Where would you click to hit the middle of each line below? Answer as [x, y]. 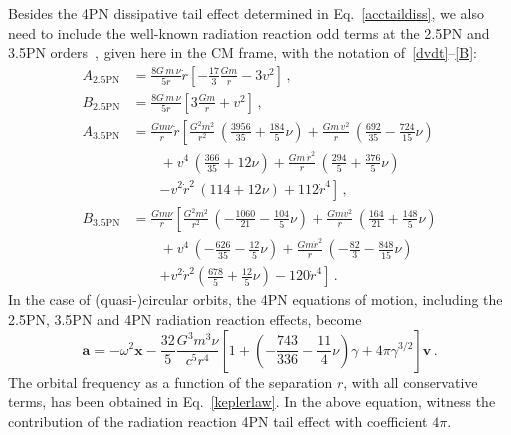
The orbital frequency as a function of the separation [170, 381]
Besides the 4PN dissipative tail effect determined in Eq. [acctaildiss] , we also [246, 13]
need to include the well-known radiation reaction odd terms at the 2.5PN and [249, 32]
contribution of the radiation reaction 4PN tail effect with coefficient [218, 420]
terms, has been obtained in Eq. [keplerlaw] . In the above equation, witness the [252, 401]
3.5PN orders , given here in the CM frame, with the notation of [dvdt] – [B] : [242, 52]
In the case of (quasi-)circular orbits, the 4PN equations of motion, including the [255, 299]
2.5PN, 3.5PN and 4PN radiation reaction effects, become [185, 318]
